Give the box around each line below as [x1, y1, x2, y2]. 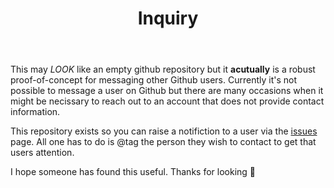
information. [10, 106, 61, 118]
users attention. [10, 147, 75, 159]
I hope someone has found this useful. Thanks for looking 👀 [10, 166, 257, 178]
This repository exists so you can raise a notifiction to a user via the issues [10, 125, 318, 137]
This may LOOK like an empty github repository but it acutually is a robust [10, 63, 316, 76]
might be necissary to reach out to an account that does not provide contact [10, 95, 325, 107]
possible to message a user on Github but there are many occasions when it [10, 85, 324, 97]
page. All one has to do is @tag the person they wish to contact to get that [10, 136, 317, 148]
